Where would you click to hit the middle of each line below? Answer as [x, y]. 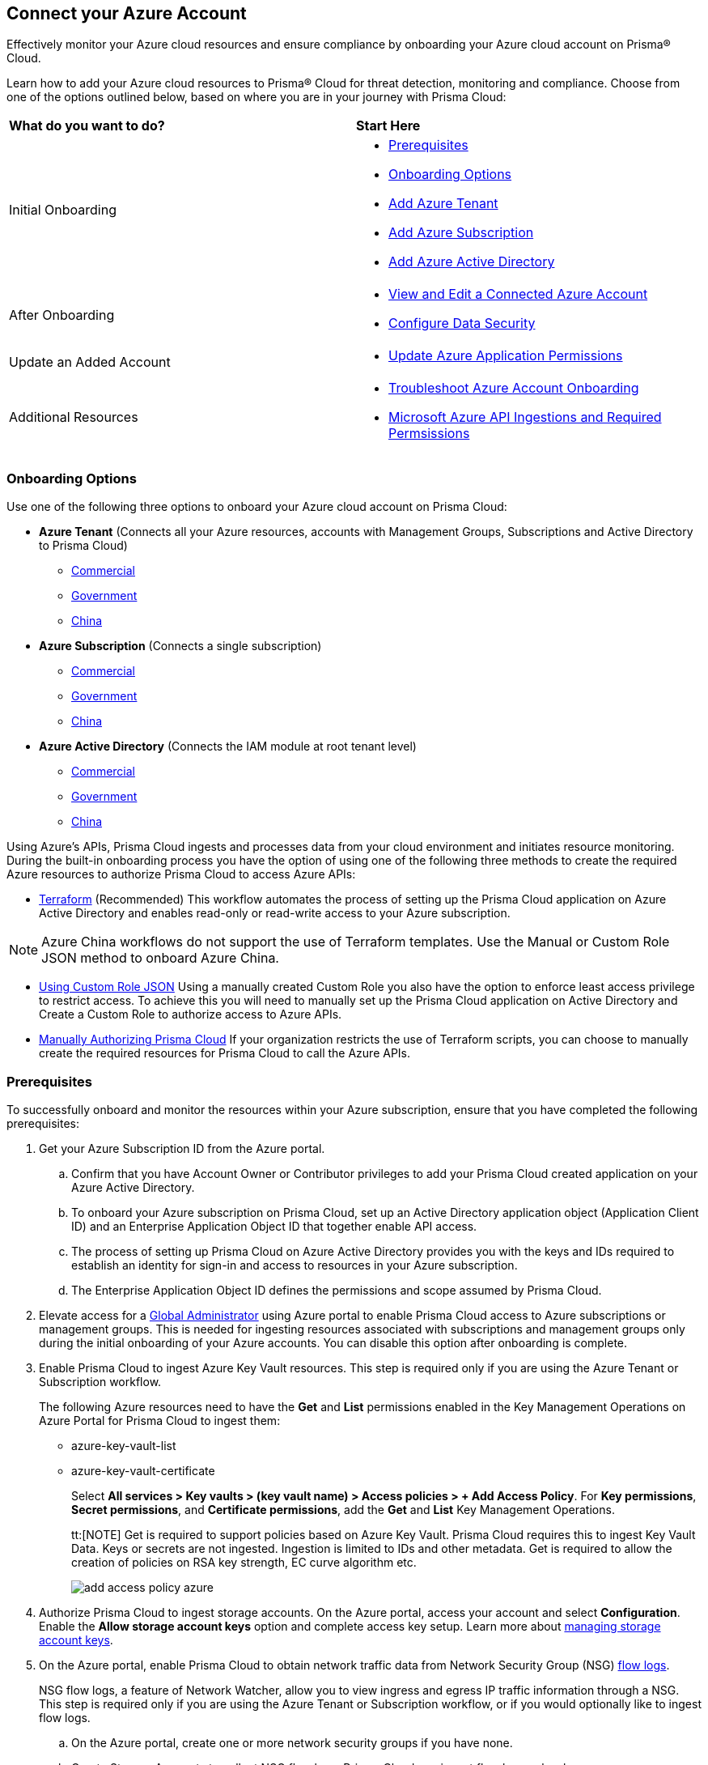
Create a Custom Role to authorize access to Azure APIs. [191, 1014]
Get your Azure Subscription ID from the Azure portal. [182, 1148]
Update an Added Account [90, 362]
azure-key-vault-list [124, 1445]
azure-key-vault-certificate [143, 1470]
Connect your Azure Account [127, 13]
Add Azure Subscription [461, 233]
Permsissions [429, 434]
